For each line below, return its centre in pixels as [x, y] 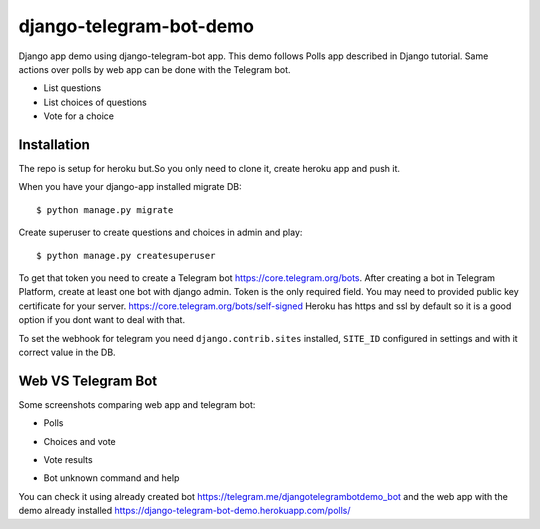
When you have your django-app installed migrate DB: [130, 187]
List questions [72, 88]
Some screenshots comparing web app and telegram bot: [137, 404]
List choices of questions [95, 102]
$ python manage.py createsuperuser [126, 255]
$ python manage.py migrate [105, 209]
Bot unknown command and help [111, 478]
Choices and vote [80, 441]
